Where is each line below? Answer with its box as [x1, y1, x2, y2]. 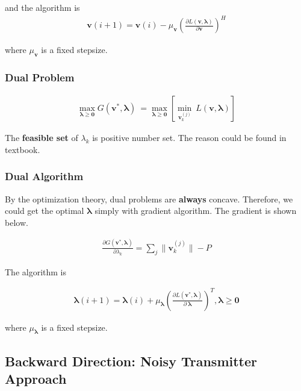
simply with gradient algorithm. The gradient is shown [95, 204, 297, 217]
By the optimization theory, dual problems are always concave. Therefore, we [5, 192, 293, 205]
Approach [5, 369, 67, 388]
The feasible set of [5, 131, 78, 144]
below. [5, 216, 28, 228]
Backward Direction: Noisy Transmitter [5, 351, 257, 370]
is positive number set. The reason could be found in [92, 131, 287, 144]
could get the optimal [5, 204, 84, 217]
